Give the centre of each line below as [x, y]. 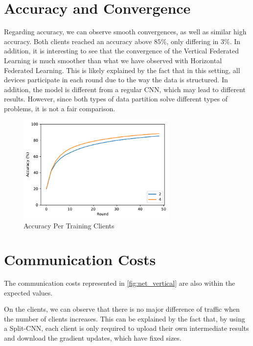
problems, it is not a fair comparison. [60, 108]
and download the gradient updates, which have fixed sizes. [93, 337]
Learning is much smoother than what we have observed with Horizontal [113, 60]
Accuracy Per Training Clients [69, 226]
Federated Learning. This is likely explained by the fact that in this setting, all [122, 70]
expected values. [28, 292]
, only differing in [193, 41]
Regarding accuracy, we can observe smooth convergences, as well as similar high [125, 32]
